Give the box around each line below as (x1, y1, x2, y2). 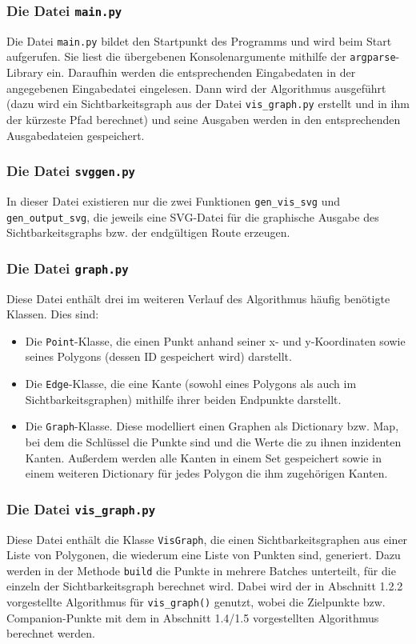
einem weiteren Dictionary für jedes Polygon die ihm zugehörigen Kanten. (25, 465, 388, 482)
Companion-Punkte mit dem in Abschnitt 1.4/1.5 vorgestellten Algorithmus (6, 609, 379, 626)
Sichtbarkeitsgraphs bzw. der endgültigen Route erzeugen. (6, 224, 290, 241)
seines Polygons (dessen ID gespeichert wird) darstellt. (25, 348, 292, 365)
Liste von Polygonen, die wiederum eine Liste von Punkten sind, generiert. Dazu (6, 546, 401, 563)
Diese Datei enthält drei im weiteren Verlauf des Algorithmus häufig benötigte (6, 290, 390, 306)
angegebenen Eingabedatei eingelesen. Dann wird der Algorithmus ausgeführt (6, 79, 386, 96)
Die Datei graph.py (6, 258, 129, 278)
